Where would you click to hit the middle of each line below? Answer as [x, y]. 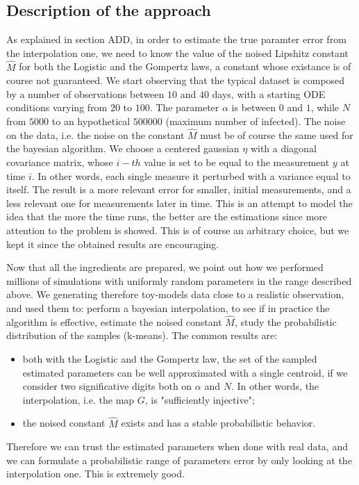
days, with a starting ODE [269, 93]
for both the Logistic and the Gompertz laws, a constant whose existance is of [185, 66]
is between [254, 107]
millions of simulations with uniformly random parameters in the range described [179, 280]
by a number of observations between [85, 93]
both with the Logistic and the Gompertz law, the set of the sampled [170, 358]
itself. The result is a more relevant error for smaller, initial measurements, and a [179, 189]
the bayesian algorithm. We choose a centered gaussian [123, 148]
